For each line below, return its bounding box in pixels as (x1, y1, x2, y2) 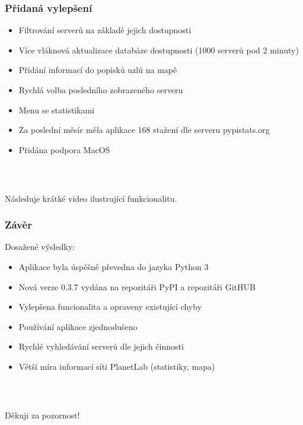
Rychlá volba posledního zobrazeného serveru (18, 84, 183, 96)
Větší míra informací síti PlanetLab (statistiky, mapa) (18, 360, 215, 372)
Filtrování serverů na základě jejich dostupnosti (18, 24, 192, 36)
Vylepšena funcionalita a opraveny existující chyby (18, 300, 202, 313)
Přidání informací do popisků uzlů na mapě (18, 64, 177, 76)
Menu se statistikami (18, 103, 95, 116)
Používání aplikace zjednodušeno (18, 320, 138, 332)
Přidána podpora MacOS (18, 143, 110, 156)
